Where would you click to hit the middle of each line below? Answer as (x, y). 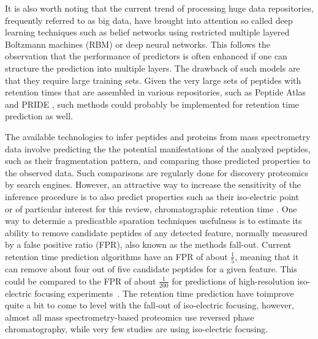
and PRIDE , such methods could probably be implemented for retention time (152, 104)
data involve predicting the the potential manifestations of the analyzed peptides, (158, 148)
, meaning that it (267, 256)
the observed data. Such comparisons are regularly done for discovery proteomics (157, 172)
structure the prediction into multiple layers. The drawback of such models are (153, 68)
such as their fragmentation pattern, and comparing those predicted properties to (158, 161)
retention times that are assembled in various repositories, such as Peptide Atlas (156, 92)
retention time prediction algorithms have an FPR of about (116, 256)
